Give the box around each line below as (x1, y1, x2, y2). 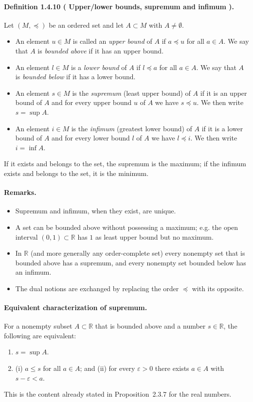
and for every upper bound (52, 97, 132, 107)
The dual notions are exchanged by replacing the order (15, 283, 179, 293)
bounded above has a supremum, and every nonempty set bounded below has (15, 257, 246, 267)
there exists (155, 363, 189, 373)
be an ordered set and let (49, 19, 124, 30)
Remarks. (4, 187, 36, 197)
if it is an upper (200, 87, 247, 98)
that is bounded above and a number (95, 321, 206, 331)
